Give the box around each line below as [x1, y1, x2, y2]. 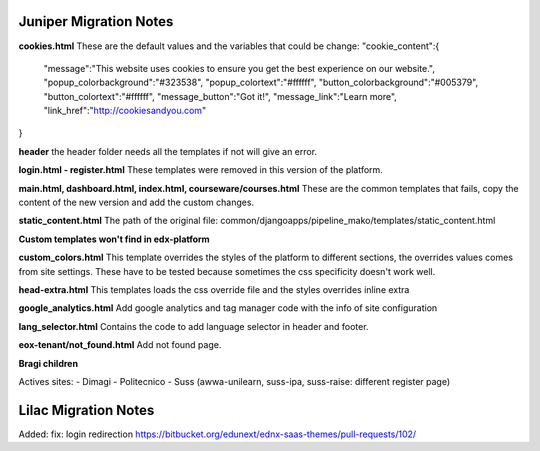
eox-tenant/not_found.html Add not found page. [18, 339, 222, 351]
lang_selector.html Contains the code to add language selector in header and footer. [18, 320, 369, 332]
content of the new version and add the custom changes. [18, 196, 255, 209]
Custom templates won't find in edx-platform [18, 233, 210, 245]
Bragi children [18, 357, 79, 369]
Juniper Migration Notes [18, 13, 174, 30]
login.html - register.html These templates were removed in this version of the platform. [18, 164, 384, 176]
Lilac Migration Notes [18, 401, 155, 419]
